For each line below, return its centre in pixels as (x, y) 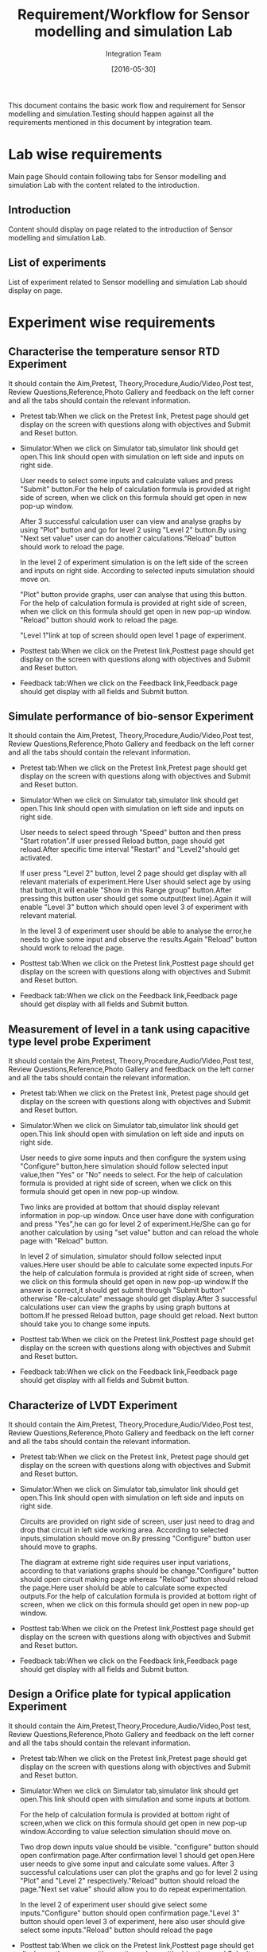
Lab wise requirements (85, 155)
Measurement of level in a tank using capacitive (129, 1029)
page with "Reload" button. (64, 1241)
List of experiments (57, 263)
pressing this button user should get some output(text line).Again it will (135, 899)
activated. (36, 858)
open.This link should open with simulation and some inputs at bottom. (135, 1799)
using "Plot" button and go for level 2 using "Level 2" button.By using (133, 529)
